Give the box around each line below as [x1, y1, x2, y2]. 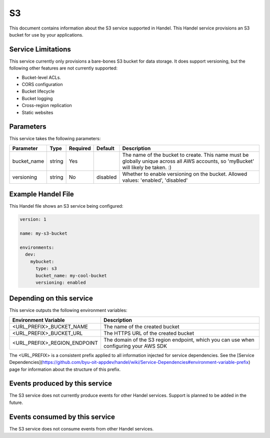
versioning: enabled [35, 279, 86, 285]
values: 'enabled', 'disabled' [122, 177, 188, 184]
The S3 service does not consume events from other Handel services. [9, 425, 154, 431]
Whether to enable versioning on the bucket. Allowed [122, 170, 247, 177]
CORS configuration [21, 82, 63, 88]
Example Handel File [9, 190, 74, 199]
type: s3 [35, 266, 57, 271]
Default [96, 145, 114, 152]
